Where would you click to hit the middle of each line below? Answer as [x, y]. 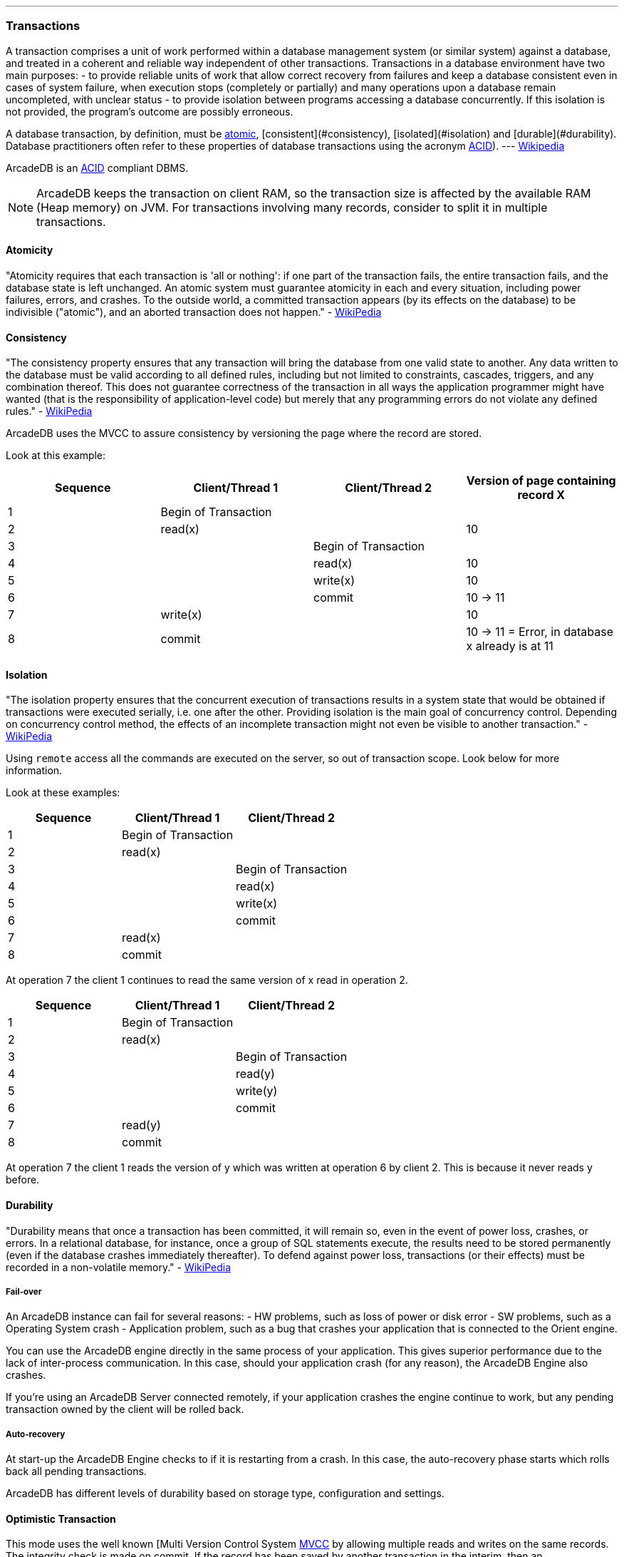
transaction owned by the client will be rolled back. [125, 1409]
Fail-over [24, 1292]
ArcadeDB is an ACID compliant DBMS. [97, 168]
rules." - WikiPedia [49, 411]
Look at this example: [56, 456]
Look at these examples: [63, 793]
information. [34, 771]
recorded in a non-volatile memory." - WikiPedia [119, 1267]
